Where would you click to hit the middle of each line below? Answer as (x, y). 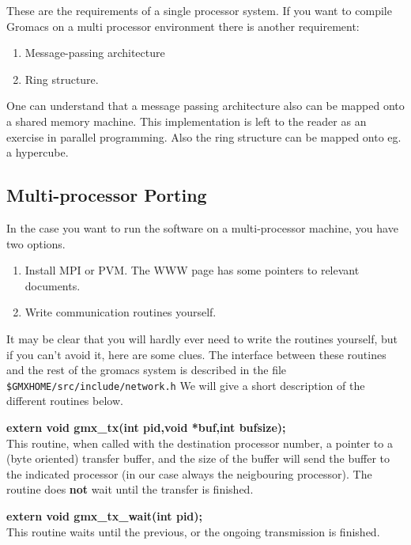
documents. (53, 285)
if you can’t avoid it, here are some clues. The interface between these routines (196, 354)
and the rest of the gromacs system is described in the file (147, 370)
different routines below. (65, 401)
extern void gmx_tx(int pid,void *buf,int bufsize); (146, 428)
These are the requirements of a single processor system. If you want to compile (199, 10)
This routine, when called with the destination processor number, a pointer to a (200, 443)
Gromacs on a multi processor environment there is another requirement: (183, 26)
